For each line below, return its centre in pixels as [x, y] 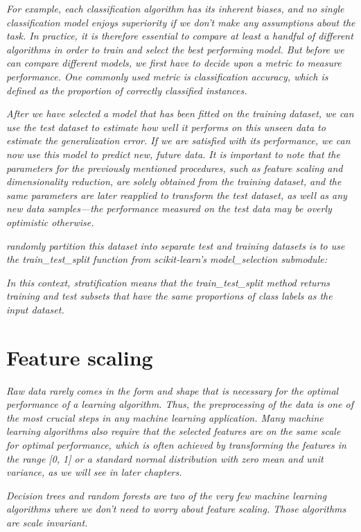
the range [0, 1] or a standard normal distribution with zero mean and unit [165, 458]
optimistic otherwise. [50, 222]
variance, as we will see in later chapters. [94, 472]
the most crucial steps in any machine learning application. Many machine [165, 417]
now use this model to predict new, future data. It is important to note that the [173, 154]
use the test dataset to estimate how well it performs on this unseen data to [166, 127]
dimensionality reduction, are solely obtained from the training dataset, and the [174, 181]
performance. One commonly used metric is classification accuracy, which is [167, 76]
